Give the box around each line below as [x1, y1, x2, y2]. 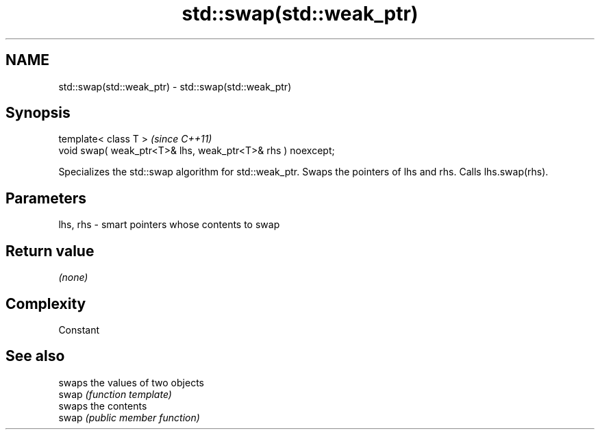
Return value [5, 242, 95, 260]
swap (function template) [58, 388, 172, 400]
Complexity [5, 295, 86, 312]
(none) [58, 271, 88, 284]
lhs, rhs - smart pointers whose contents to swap [58, 219, 280, 231]
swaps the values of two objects [58, 376, 204, 388]
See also [5, 347, 65, 365]
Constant [58, 323, 100, 336]
